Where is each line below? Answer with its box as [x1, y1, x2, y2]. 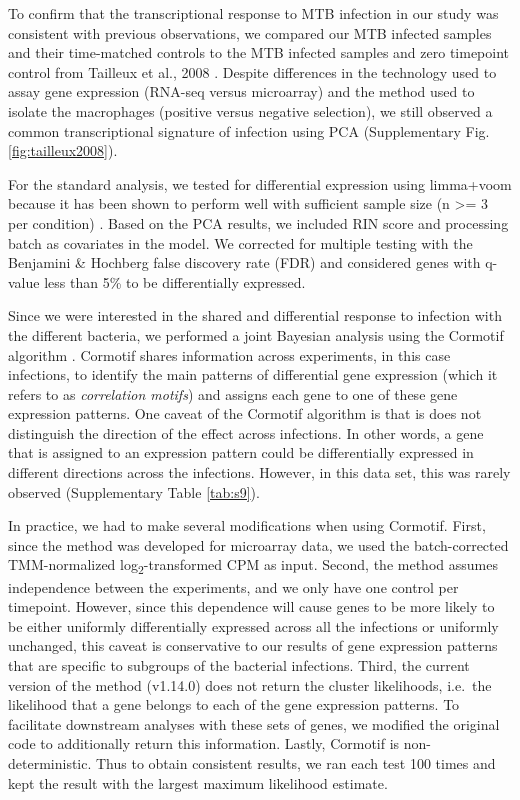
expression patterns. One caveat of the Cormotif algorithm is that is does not [8, 403, 482, 424]
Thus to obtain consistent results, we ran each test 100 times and [96, 752, 496, 773]
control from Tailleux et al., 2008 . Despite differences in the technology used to [8, 61, 497, 82]
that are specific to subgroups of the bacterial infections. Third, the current [8, 654, 470, 675]
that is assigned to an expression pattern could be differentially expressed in [8, 442, 474, 463]
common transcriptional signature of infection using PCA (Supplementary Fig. [8, 120, 490, 141]
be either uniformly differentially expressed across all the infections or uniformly [8, 615, 499, 636]
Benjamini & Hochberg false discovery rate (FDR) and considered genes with [8, 252, 481, 273]
